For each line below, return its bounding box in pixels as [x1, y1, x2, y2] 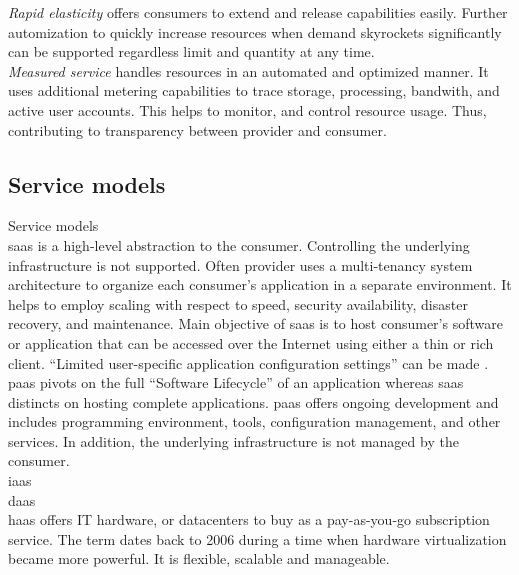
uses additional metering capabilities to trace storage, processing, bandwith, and [8, 80, 500, 101]
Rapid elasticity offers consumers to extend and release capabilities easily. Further [8, 2, 508, 22]
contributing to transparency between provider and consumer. [8, 119, 387, 140]
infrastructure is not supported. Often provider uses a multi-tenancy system [8, 254, 473, 275]
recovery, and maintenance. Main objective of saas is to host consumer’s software [8, 313, 503, 334]
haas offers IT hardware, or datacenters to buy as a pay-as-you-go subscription [8, 509, 490, 530]
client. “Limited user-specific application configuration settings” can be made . [8, 352, 489, 373]
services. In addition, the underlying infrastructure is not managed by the [8, 430, 459, 451]
